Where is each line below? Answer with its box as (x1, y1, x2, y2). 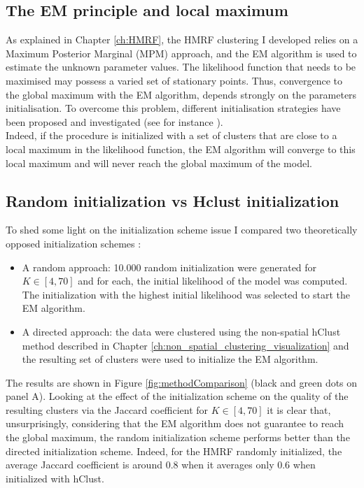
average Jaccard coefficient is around (6, 457, 162, 472)
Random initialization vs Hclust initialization (6, 189, 339, 211)
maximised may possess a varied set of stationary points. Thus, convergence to (6, 73, 343, 87)
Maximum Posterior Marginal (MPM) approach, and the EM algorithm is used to (6, 45, 357, 60)
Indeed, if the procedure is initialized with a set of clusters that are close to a (6, 128, 337, 143)
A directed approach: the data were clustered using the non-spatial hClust (22, 324, 341, 338)
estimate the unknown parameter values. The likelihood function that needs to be (6, 59, 356, 74)
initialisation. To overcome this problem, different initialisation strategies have (6, 101, 341, 115)
